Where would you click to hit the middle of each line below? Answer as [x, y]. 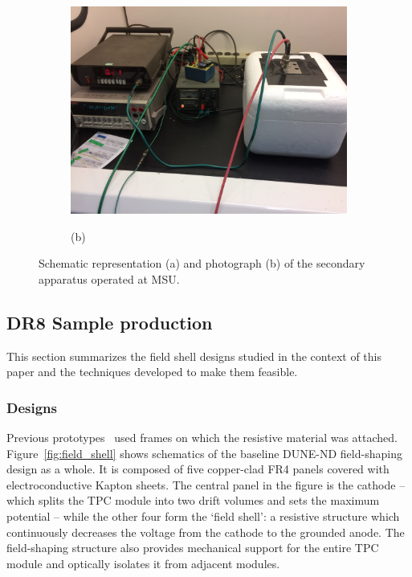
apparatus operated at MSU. [109, 278]
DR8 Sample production [110, 322]
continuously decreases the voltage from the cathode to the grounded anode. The [206, 532]
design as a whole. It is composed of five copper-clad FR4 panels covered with [198, 469]
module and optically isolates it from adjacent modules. [143, 563]
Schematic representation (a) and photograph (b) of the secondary [202, 263]
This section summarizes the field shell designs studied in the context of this [194, 356]
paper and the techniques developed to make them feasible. [152, 372]
